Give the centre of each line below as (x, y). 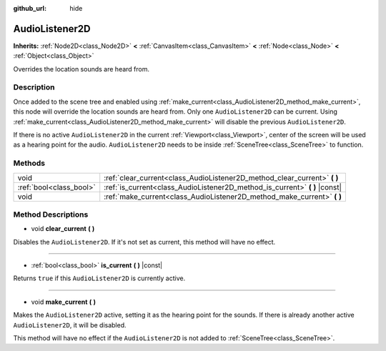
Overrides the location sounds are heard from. (81, 69)
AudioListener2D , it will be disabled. (70, 325)
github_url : (30, 8)
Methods (29, 163)
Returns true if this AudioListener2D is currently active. (99, 278)
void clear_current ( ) (63, 229)
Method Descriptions (51, 214)
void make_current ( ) (64, 302)
